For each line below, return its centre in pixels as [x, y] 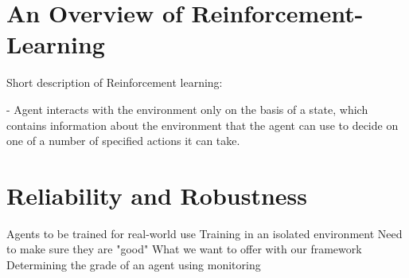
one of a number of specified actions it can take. [123, 141]
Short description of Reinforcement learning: [115, 82]
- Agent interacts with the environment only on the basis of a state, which [187, 109]
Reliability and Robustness [157, 195]
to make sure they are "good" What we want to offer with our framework [184, 249]
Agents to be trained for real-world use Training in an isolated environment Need [204, 233]
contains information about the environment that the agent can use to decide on [203, 125]
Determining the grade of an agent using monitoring [134, 264]
